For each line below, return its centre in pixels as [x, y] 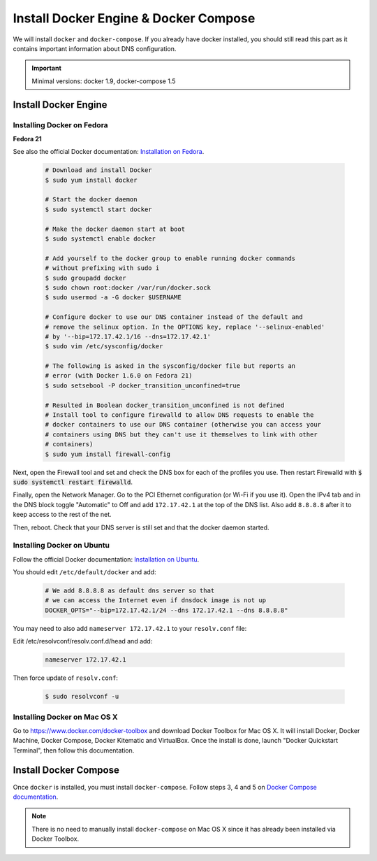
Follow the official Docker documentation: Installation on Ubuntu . [106, 559]
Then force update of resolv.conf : [66, 678]
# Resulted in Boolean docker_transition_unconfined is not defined [165, 405]
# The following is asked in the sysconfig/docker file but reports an [170, 366]
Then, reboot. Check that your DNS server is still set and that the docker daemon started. [141, 527]
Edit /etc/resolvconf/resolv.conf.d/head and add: [83, 641]
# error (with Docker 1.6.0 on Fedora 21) [119, 376]
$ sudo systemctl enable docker [101, 239]
